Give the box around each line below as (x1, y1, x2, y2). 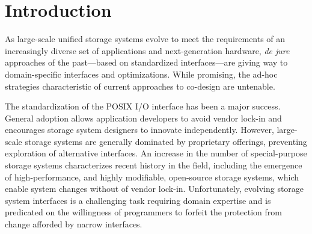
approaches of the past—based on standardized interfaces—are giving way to (5, 56, 288, 69)
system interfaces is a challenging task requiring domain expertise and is (5, 194, 271, 206)
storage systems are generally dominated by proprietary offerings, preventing (25, 135, 307, 147)
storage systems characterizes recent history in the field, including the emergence (5, 159, 302, 171)
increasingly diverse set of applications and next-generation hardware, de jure (5, 44, 290, 57)
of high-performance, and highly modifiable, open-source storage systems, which (5, 170, 299, 183)
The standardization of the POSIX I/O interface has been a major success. (5, 100, 281, 112)
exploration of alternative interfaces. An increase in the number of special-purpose (5, 147, 307, 159)
